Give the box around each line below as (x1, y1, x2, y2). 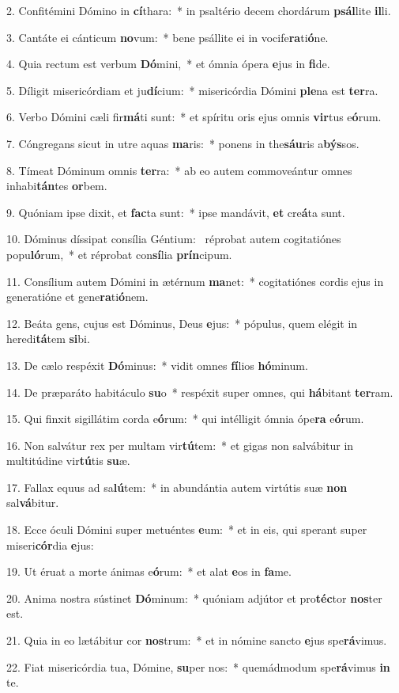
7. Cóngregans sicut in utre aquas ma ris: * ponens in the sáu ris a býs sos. (6, 135, 359, 151)
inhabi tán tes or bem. (6, 177, 107, 194)
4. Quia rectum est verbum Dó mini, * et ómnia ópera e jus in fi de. (6, 55, 330, 72)
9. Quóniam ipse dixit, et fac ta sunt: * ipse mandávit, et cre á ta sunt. (6, 204, 345, 220)
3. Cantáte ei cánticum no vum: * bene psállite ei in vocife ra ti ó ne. (6, 29, 329, 45)
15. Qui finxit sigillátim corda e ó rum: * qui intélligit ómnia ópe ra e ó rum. (6, 410, 364, 427)
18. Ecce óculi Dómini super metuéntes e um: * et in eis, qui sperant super (6, 521, 367, 538)
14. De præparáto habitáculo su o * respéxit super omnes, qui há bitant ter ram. (6, 383, 393, 400)
